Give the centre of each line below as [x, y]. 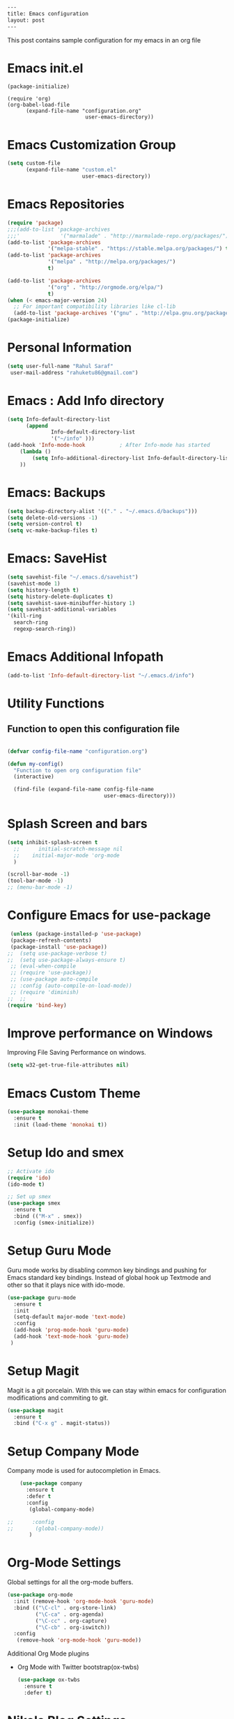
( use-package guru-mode [42, 1297]
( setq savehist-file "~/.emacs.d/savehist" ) [73, 577]
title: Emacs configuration [48, 14]
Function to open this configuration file [93, 729]
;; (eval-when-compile [43, 966]
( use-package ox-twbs [48, 1680]
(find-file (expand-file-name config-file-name [84, 789]
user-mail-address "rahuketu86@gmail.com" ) [74, 373]
